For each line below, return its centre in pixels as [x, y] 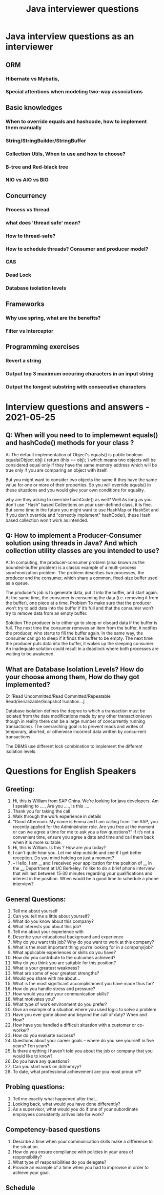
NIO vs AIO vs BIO [27, 180]
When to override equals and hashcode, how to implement [76, 122]
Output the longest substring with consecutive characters [76, 386]
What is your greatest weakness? [46, 968]
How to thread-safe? [31, 236]
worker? [21, 1030]
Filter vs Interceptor [30, 331]
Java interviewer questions [82, 9]
